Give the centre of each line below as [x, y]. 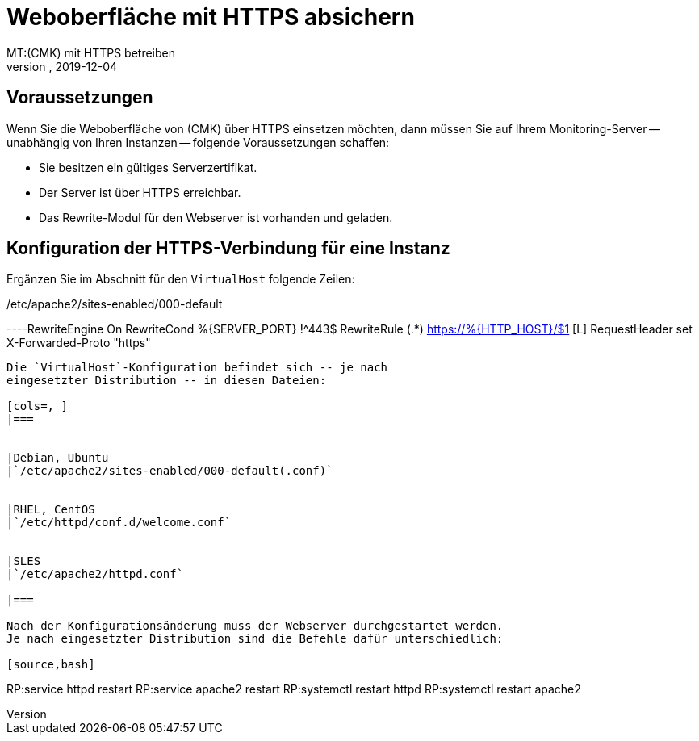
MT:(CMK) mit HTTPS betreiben [91, 52]
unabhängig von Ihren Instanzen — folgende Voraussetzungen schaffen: [198, 142]
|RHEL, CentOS [51, 510]
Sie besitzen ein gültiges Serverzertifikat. [148, 167]
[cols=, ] [37, 406]
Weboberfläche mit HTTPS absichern [211, 17]
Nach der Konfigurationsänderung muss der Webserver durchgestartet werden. [255, 626]
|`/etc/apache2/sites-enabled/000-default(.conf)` [170, 471]
